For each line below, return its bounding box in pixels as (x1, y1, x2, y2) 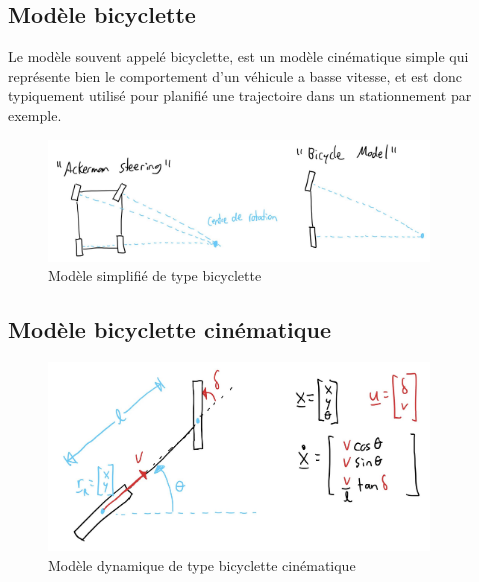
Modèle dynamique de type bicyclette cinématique (48, 554, 356, 575)
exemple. (8, 104, 62, 125)
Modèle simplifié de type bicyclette (48, 265, 262, 286)
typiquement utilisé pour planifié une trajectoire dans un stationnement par (8, 85, 472, 106)
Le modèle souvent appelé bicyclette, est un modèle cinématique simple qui (8, 46, 469, 67)
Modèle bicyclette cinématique (8, 314, 332, 345)
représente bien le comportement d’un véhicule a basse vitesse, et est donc (8, 65, 462, 86)
